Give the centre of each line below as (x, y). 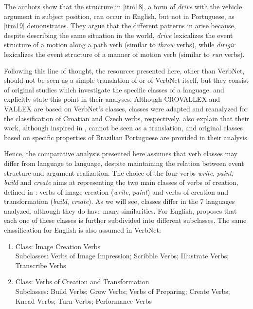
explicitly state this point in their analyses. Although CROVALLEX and (112, 99)
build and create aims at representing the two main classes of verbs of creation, (121, 182)
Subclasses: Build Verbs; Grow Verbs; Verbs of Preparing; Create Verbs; (123, 291)
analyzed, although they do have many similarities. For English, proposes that (120, 210)
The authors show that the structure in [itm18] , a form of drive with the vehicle (123, 6)
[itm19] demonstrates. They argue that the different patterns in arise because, (120, 26)
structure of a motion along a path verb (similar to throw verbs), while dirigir (120, 45)
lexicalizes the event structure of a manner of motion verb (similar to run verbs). (124, 54)
